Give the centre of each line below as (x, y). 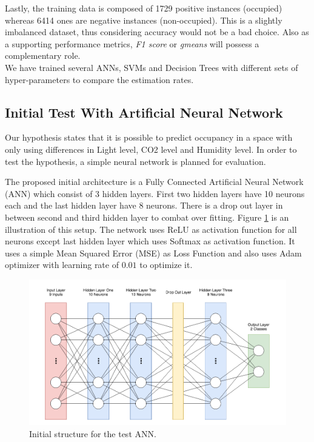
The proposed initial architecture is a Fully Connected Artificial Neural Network (154, 182)
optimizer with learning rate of (62, 265)
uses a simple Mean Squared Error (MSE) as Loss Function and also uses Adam (153, 253)
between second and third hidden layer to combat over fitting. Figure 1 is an (147, 217)
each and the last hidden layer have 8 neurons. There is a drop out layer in (144, 205)
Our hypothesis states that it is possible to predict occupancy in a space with (149, 137)
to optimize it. (166, 265)
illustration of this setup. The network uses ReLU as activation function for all (151, 229)
